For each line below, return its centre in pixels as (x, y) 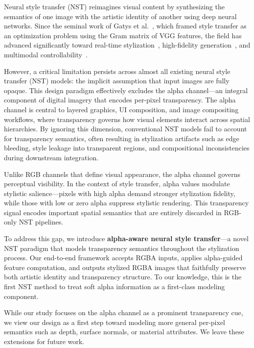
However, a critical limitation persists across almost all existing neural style (117, 71)
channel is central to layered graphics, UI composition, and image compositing (121, 109)
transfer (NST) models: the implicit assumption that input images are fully (117, 81)
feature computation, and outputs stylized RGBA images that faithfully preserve (125, 267)
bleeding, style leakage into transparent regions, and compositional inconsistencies (127, 148)
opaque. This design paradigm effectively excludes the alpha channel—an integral (126, 90)
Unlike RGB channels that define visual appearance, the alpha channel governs (122, 174)
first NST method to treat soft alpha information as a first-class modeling (115, 286)
